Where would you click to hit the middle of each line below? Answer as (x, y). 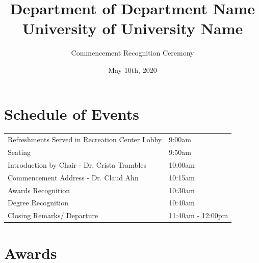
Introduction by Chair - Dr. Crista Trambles (77, 164)
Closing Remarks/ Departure (53, 215)
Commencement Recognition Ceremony (133, 53)
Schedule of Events (72, 113)
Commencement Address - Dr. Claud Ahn (73, 177)
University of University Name (133, 28)
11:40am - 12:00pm (199, 215)
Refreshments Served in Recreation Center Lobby (85, 139)
